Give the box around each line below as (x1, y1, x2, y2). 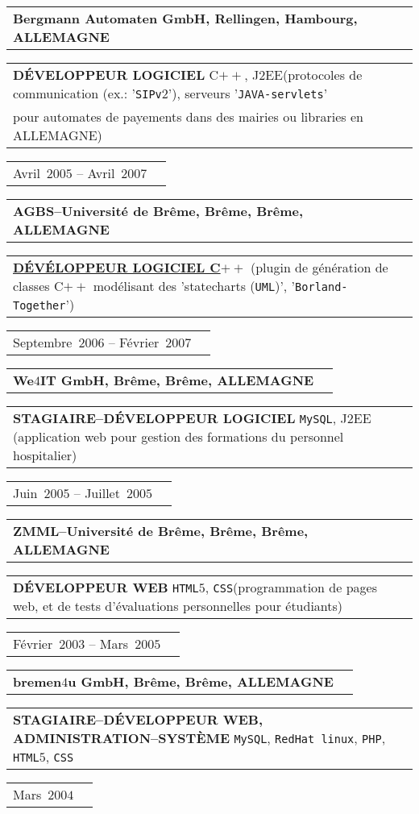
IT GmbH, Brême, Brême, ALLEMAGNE (39, 371, 314, 389)
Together (13, 299, 66, 312)
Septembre (13, 333, 73, 351)
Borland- (295, 280, 348, 293)
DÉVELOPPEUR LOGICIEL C (13, 65, 219, 84)
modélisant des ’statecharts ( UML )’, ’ (93, 276, 296, 295)
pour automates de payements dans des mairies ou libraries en (13, 107, 363, 126)
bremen (13, 672, 62, 691)
